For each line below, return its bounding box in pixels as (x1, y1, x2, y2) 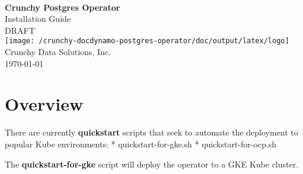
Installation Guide (5, 12, 71, 25)
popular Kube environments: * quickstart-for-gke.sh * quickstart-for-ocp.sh (5, 137, 276, 150)
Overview (5, 92, 84, 116)
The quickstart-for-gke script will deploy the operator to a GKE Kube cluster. (5, 157, 299, 170)
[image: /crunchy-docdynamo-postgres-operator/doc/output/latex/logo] (5, 37, 289, 46)
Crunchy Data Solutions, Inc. (5, 46, 111, 58)
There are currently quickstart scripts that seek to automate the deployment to (5, 126, 298, 138)
